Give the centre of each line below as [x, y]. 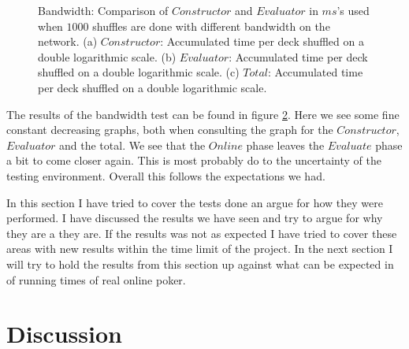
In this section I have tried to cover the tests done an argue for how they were [195, 202]
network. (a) [68, 41]
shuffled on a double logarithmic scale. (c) [139, 72]
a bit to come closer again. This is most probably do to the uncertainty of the [194, 160]
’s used [353, 10]
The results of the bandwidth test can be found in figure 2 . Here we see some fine [203, 114]
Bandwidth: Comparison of [103, 10]
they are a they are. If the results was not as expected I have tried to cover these [202, 233]
